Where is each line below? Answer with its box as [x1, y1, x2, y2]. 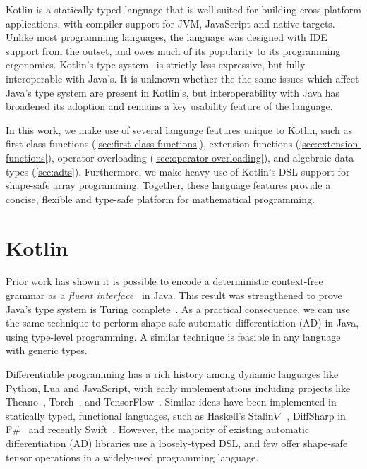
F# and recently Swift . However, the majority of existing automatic [6, 422, 310, 437]
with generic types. [6, 343, 88, 358]
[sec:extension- [299, 136, 361, 151]
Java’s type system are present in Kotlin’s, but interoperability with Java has [6, 85, 340, 99]
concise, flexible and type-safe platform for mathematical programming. [6, 191, 315, 206]
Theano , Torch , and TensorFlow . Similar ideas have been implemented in [6, 394, 337, 409]
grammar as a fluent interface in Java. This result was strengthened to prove [6, 288, 342, 303]
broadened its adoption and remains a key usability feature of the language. [6, 99, 333, 114]
